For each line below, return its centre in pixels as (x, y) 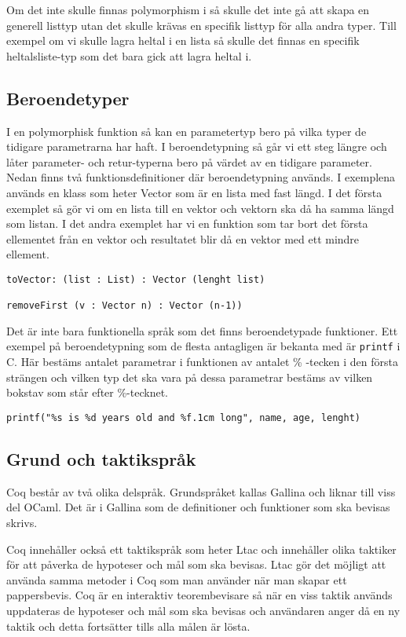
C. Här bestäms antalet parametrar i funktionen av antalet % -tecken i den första (202, 362)
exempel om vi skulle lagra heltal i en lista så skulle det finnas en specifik (183, 40)
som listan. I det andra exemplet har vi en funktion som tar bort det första (187, 223)
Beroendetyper (68, 98)
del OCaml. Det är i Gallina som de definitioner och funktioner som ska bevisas (198, 507)
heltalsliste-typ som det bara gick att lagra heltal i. (129, 55)
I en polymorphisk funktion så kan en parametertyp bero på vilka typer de (187, 131)
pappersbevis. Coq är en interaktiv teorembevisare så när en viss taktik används (199, 595)
